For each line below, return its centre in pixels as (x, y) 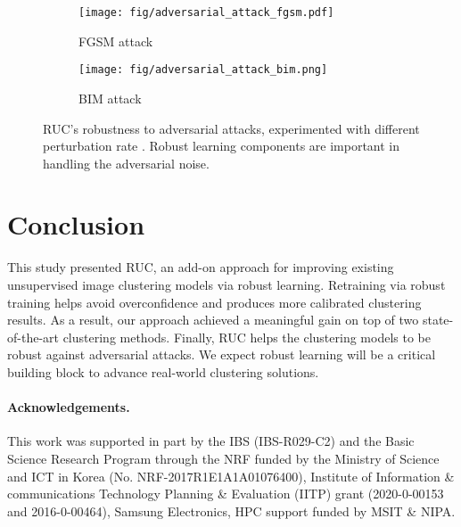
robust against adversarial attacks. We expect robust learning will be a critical (222, 354)
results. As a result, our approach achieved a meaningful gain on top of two (213, 320)
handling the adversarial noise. (126, 163)
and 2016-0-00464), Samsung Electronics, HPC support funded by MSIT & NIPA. (231, 511)
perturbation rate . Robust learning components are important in (222, 146)
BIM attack (110, 98)
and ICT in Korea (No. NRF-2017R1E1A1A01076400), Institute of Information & (231, 476)
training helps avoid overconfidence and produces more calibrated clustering (214, 302)
